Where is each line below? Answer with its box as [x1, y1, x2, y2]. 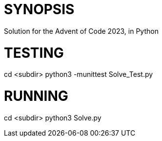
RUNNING [4, 88, 68, 104]
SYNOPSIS [4, 1, 75, 18]
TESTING [4, 44, 64, 61]
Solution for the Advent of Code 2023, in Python [4, 26, 159, 35]
